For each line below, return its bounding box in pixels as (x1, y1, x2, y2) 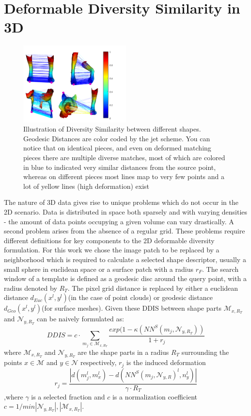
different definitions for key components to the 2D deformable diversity (4, 235, 215, 245)
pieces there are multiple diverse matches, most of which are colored (23, 152, 225, 163)
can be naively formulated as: (37, 314, 124, 324)
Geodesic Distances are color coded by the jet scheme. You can (23, 133, 210, 143)
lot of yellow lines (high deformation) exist (23, 181, 149, 191)
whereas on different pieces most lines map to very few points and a (23, 171, 225, 182)
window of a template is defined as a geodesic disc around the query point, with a (4, 273, 247, 283)
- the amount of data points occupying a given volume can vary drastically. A (4, 216, 234, 226)
